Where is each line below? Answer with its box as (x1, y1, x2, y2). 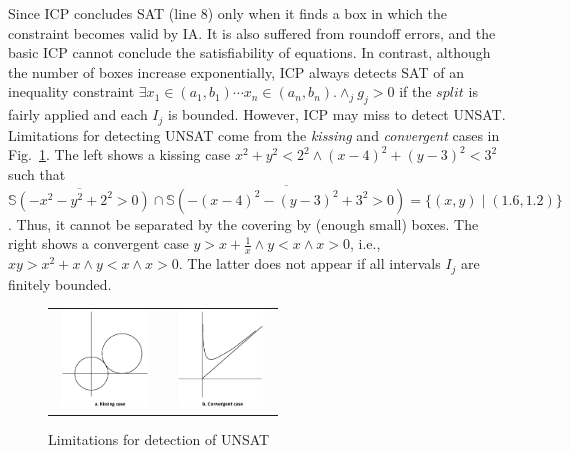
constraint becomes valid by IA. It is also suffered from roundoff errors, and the (8, 22, 496, 43)
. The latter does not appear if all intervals (178, 253, 441, 274)
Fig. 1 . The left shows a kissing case (8, 144, 231, 165)
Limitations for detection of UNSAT (48, 428, 270, 449)
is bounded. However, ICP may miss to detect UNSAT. (168, 104, 506, 125)
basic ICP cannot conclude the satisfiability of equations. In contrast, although (8, 42, 491, 63)
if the (399, 81, 432, 102)
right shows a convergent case (8, 233, 189, 254)
